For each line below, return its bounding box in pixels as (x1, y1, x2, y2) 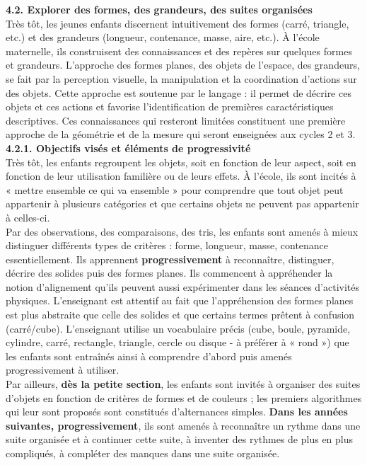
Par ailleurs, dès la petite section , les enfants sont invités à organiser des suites (6, 377, 361, 391)
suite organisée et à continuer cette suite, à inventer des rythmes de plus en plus (6, 432, 354, 447)
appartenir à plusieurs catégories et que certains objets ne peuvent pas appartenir (6, 196, 359, 211)
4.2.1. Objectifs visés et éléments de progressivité (6, 140, 251, 155)
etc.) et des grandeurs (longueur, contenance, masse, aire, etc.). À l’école (6, 30, 320, 45)
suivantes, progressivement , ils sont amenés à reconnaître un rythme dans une (6, 418, 361, 432)
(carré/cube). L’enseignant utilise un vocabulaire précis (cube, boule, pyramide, (6, 321, 351, 335)
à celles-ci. (6, 209, 50, 224)
